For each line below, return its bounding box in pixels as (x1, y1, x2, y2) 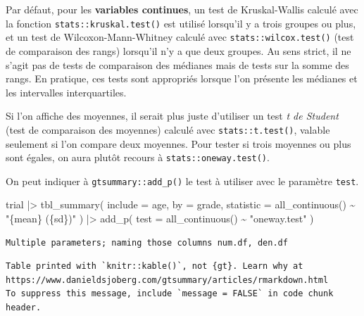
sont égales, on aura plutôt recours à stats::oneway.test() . (6, 150, 270, 165)
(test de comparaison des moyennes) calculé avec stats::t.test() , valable (6, 122, 330, 137)
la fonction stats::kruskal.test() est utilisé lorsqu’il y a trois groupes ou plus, (6, 15, 356, 30)
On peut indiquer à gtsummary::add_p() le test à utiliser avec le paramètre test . (6, 173, 359, 188)
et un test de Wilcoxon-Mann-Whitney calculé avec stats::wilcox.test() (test (6, 30, 354, 44)
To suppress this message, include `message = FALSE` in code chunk (6, 289, 334, 299)
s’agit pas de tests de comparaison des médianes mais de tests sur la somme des (6, 57, 349, 72)
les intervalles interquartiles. (6, 84, 127, 99)
